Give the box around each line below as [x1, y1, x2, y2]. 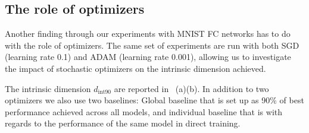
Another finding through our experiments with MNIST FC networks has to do [5, 27, 291, 40]
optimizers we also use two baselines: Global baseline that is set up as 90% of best [5, 94, 304, 106]
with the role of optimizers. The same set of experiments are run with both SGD [5, 39, 299, 51]
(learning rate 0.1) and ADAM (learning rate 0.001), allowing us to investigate [5, 50, 291, 63]
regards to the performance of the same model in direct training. [5, 117, 241, 129]
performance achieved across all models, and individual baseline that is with [5, 105, 283, 118]
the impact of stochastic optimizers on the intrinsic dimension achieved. [5, 62, 266, 74]
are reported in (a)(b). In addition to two [114, 82, 269, 94]
